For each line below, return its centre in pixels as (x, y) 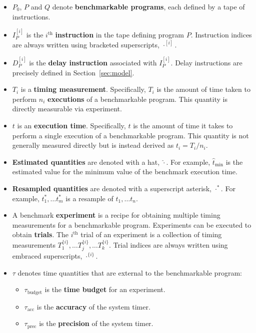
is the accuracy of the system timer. (93, 306)
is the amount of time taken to (203, 89)
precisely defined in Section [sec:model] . (73, 72)
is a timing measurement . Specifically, (83, 89)
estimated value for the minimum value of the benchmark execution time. (125, 171)
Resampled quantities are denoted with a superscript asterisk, (112, 188)
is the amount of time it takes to (183, 125)
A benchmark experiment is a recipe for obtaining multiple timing (116, 215)
